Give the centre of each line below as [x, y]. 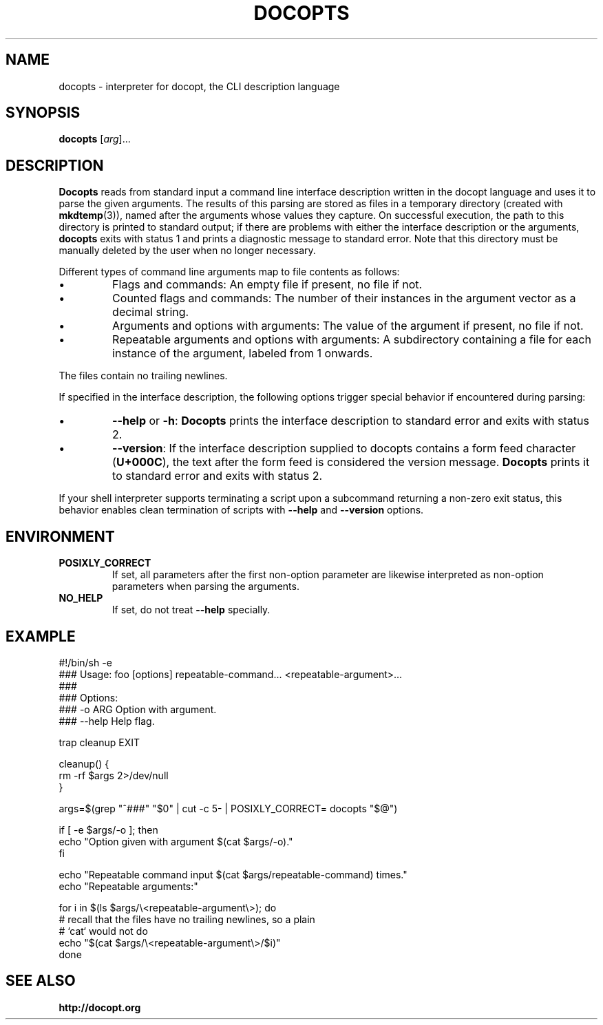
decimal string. [151, 312]
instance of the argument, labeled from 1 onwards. [243, 353]
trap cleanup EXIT [99, 742]
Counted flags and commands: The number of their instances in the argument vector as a [344, 298]
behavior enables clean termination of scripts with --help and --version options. [241, 510]
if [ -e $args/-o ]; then [108, 829]
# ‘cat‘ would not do [103, 931]
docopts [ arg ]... [95, 139]
